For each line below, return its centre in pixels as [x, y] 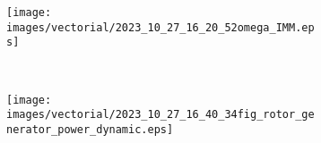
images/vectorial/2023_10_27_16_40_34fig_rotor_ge [160, 115]
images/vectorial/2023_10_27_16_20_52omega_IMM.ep [160, 27]
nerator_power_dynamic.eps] [90, 129]
